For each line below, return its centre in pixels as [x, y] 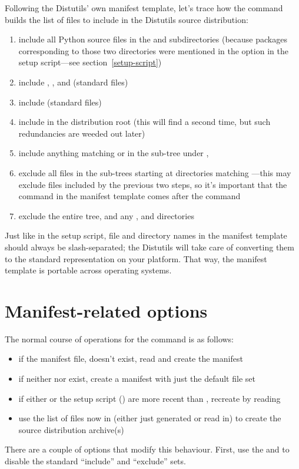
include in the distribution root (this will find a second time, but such [144, 122]
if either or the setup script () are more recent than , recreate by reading [149, 398]
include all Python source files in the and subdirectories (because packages [153, 39]
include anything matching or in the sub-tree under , [114, 153]
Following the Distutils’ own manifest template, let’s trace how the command [144, 8]
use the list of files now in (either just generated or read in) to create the [150, 418]
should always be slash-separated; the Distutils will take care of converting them [149, 247]
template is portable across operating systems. [88, 270]
